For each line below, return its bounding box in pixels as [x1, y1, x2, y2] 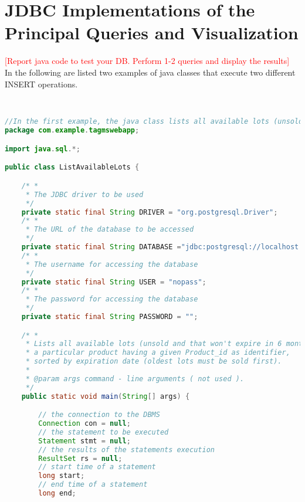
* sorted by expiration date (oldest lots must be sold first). [25, 357, 282, 366]
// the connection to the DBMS [38, 411, 160, 419]
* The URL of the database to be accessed [25, 225, 194, 234]
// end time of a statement [38, 480, 148, 489]
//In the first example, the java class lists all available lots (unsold [5, 117, 303, 126]
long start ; [38, 472, 85, 480]
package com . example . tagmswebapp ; [5, 126, 140, 135]
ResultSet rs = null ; [38, 454, 123, 463]
